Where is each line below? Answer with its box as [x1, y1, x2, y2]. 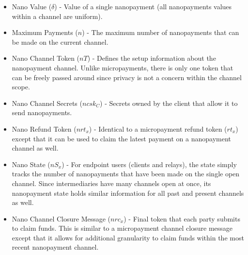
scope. [12, 82, 30, 92]
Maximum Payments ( [12, 27, 78, 37]
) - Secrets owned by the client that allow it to [100, 98, 238, 108]
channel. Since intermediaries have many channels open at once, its [12, 178, 211, 188]
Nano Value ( [12, 1, 52, 11]
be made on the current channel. [12, 36, 108, 47]
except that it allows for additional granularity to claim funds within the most [12, 232, 244, 242]
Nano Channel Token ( [12, 53, 80, 63]
